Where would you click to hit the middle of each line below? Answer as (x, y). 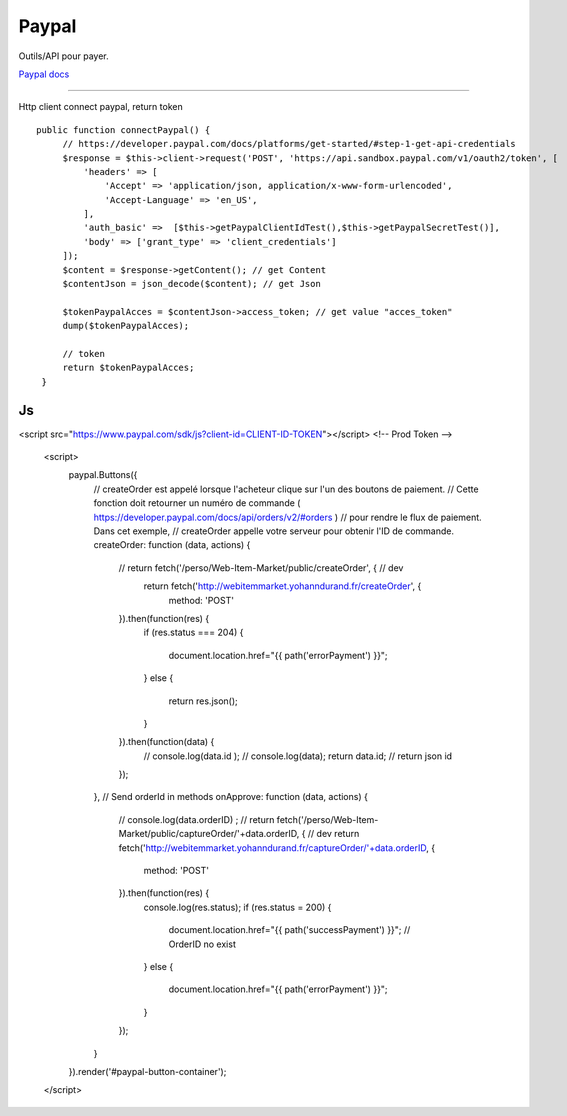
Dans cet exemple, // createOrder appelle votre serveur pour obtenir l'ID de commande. (274, 531)
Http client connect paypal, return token (101, 107)
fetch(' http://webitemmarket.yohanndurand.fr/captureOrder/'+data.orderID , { (276, 847)
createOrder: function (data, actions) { (172, 545)
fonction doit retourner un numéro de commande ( (197, 503)
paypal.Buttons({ (103, 475)
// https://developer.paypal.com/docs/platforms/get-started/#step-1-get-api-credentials (289, 144)
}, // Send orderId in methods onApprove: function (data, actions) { (231, 797)
